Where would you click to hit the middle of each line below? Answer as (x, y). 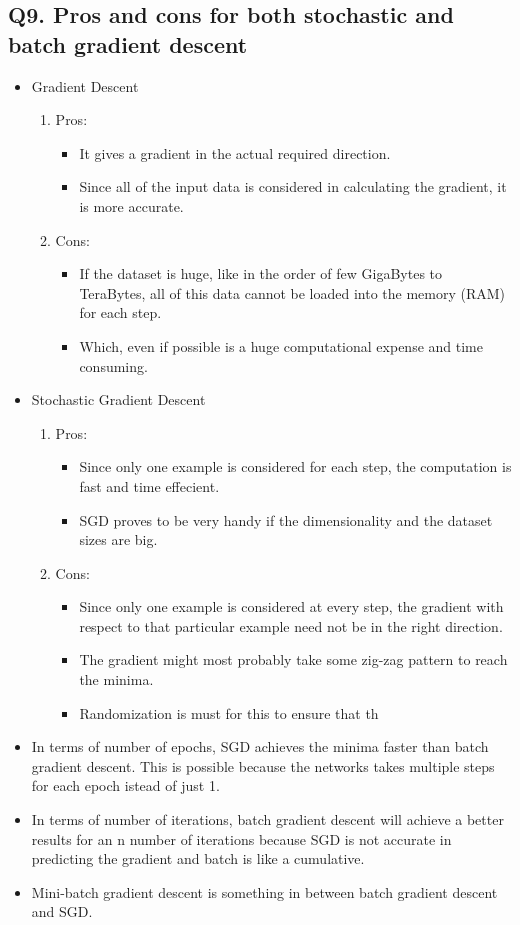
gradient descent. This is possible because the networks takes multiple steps (263, 765)
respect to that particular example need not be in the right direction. (291, 625)
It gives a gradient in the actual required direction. (235, 152)
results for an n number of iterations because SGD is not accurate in (241, 838)
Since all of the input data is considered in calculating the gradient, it (293, 186)
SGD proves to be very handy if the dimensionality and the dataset (286, 519)
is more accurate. (131, 205)
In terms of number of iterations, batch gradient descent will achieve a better (267, 819)
